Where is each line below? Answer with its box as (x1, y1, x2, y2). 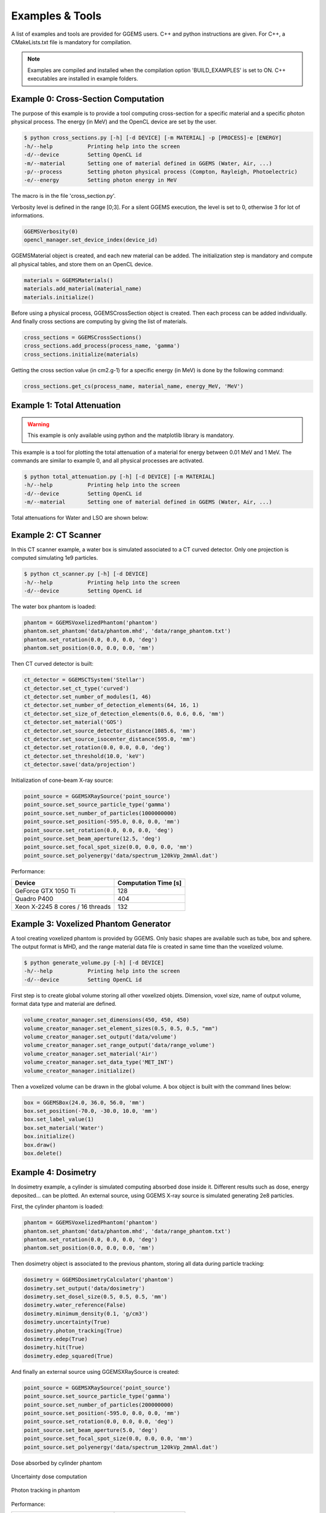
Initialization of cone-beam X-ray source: (11, 776, 113, 784)
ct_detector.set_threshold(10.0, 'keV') (24, 752, 145, 760)
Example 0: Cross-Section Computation (11, 94, 164, 104)
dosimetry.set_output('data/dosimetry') (24, 1285, 145, 1291)
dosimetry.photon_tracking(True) (24, 1327, 123, 1334)
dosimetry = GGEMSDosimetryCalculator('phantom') (24, 1276, 174, 1283)
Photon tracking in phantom (11, 1486, 80, 1494)
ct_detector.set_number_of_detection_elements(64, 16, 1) (24, 702, 199, 709)
